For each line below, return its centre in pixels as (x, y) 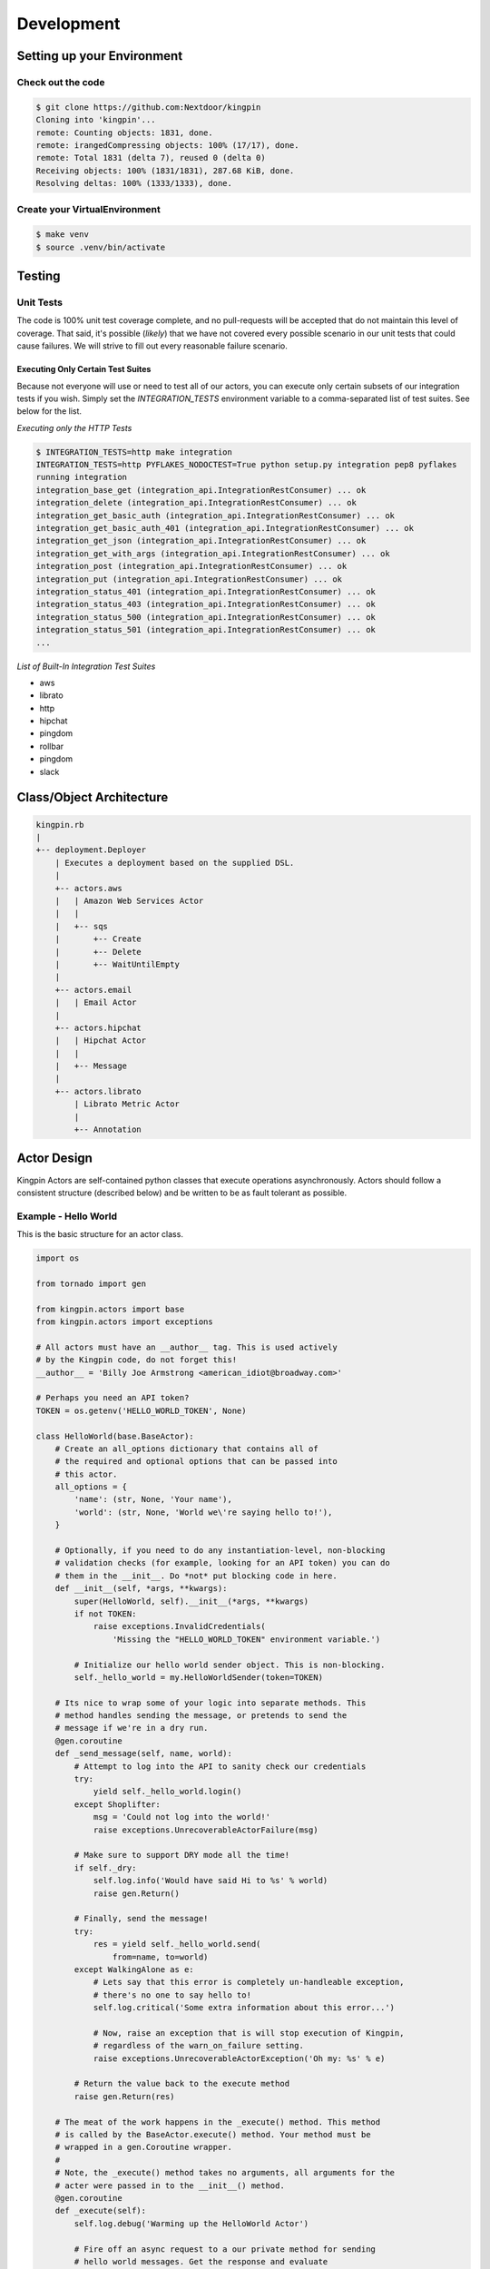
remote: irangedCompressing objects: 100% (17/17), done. (167, 145)
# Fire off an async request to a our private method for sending (225, 2249)
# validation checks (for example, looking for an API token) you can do (222, 1563)
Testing (39, 276)
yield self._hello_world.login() (167, 1792)
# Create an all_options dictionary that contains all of (186, 1449)
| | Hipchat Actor (101, 1041)
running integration (81, 477)
